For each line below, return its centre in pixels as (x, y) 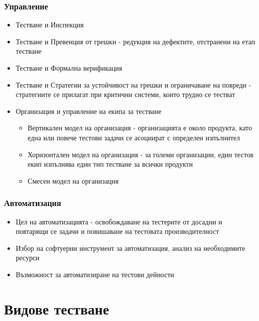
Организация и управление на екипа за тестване (89, 111)
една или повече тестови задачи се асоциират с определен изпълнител (134, 137)
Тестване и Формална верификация (69, 68)
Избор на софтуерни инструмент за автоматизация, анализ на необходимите (130, 248)
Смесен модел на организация (73, 180)
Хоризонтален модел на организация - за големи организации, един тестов (140, 154)
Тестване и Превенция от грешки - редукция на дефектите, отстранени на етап (135, 41)
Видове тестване (57, 308)
